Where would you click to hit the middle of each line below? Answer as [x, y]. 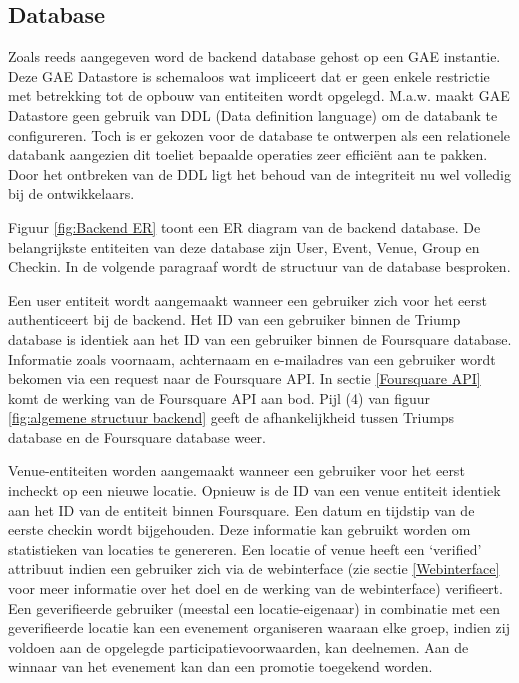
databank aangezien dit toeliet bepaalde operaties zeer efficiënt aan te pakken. [248, 154]
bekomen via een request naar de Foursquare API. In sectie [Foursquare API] [244, 378]
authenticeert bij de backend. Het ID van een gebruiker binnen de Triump [234, 319]
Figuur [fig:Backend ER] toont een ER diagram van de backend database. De [244, 226]
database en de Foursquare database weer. [137, 436]
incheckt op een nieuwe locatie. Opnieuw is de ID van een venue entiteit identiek [254, 490]
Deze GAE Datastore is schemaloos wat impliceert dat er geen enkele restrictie [249, 75]
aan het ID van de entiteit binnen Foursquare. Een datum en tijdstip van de [241, 509]
